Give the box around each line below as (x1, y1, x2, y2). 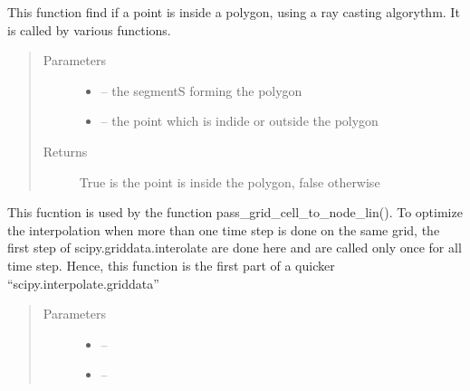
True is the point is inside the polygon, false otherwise (79, 172, 380, 191)
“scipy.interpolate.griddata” (7, 273, 159, 292)
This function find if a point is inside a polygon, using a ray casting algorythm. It (7, 3, 460, 21)
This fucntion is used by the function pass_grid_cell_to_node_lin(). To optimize (7, 203, 463, 222)
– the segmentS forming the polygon (101, 81, 302, 100)
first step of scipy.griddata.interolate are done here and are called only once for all (7, 238, 462, 257)
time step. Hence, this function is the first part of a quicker (7, 255, 335, 274)
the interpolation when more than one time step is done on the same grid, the (7, 220, 440, 239)
